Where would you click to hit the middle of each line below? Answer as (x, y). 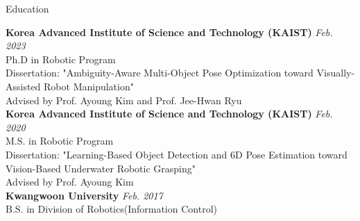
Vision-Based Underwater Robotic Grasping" (101, 168)
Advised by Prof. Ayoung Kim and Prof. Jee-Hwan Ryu (124, 100)
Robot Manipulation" (89, 86)
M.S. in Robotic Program (60, 141)
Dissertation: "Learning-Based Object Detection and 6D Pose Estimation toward (177, 154)
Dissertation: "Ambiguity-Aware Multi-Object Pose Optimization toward (160, 73)
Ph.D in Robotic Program (61, 59)
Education (27, 8)
